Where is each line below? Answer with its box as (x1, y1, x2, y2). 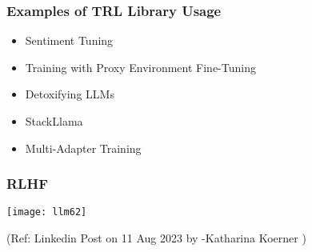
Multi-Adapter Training (25, 139, 142, 156)
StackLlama (25, 113, 83, 129)
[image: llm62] (6, 206, 87, 218)
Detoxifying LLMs (25, 86, 114, 102)
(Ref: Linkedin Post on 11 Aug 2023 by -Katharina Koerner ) (6, 230, 306, 246)
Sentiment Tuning (25, 32, 114, 49)
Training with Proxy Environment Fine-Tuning (25, 58, 256, 75)
